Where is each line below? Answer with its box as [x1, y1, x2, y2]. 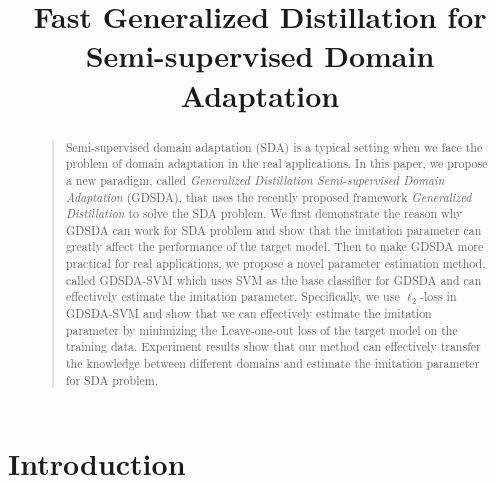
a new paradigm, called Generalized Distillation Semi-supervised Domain [65, 171, 445, 188]
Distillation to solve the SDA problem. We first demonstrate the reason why [65, 205, 463, 222]
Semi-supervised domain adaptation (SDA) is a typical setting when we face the [65, 138, 483, 155]
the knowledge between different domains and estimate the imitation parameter [65, 355, 480, 372]
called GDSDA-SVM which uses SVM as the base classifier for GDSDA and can [65, 271, 482, 288]
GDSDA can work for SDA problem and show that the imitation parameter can [65, 221, 482, 238]
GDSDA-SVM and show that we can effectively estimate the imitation [65, 305, 432, 322]
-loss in [420, 288, 457, 305]
